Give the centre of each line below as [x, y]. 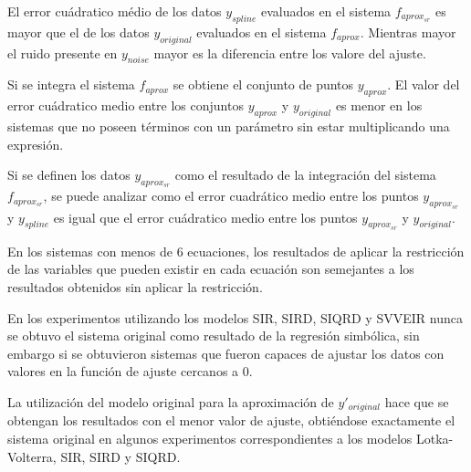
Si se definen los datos [69, 175]
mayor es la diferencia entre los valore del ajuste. [290, 52]
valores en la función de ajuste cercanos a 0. [130, 371]
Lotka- [434, 438]
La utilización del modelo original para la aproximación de [171, 401]
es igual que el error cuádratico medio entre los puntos [205, 217]
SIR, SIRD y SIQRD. [120, 456]
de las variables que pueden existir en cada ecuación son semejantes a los [211, 269]
